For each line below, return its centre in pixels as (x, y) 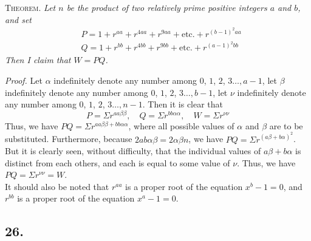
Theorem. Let (30, 7)
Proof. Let (24, 80)
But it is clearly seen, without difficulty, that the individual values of (133, 151)
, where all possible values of (181, 125)
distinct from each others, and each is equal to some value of (118, 162)
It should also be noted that (57, 186)
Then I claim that (38, 60)
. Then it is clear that (183, 104)
